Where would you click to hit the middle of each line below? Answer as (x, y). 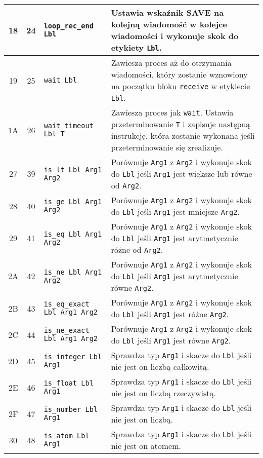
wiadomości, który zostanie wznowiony (179, 74)
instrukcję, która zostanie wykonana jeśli (183, 136)
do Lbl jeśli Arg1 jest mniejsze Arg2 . (175, 212)
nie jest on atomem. (146, 446)
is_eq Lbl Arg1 (73, 234)
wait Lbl (60, 80)
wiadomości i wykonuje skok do (175, 36)
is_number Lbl (71, 409)
